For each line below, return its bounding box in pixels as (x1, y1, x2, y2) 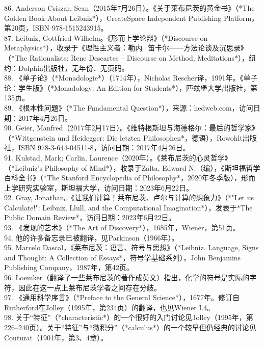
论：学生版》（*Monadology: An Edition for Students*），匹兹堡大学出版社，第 (4, 82, 257, 93)
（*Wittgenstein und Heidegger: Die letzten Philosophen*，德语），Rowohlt (4, 132, 243, 143)
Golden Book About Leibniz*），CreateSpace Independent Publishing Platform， (4, 12, 259, 23)
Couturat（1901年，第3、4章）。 (4, 332, 108, 342)
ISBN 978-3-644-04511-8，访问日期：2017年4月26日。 (18, 142, 190, 153)
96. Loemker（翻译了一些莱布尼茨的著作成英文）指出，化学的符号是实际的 (4, 272, 250, 283)
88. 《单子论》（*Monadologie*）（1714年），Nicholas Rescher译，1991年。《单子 (4, 72, 258, 83)
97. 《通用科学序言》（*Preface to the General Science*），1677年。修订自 (4, 292, 240, 303)
